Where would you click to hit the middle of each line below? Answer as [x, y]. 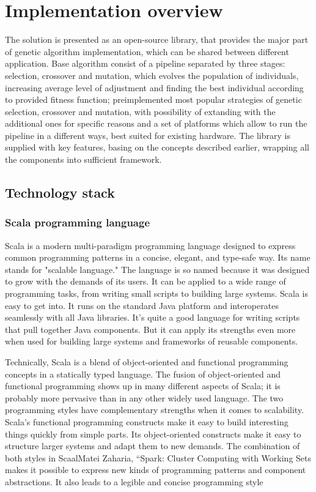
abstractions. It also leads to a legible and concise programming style [134, 481]
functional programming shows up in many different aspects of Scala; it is [143, 386]
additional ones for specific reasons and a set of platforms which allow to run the [156, 123]
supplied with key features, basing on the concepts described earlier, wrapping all [157, 147]
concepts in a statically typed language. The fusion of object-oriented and [143, 374]
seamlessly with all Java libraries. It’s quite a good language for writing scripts [152, 317]
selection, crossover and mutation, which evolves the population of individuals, [152, 75]
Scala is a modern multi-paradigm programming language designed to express [150, 245]
